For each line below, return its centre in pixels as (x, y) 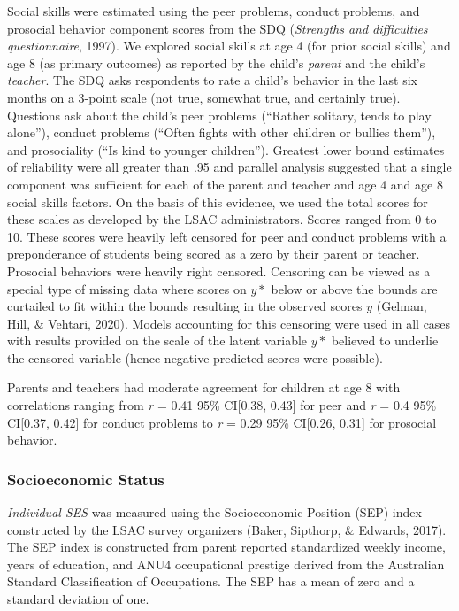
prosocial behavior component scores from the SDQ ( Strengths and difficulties (218, 28)
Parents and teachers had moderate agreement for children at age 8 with (204, 387)
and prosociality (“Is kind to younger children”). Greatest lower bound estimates (226, 149)
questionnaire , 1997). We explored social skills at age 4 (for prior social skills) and (229, 46)
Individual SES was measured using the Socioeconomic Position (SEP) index (214, 512)
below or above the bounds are (354, 288)
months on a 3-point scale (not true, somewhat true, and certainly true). (204, 97)
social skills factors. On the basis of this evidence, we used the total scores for (218, 201)
